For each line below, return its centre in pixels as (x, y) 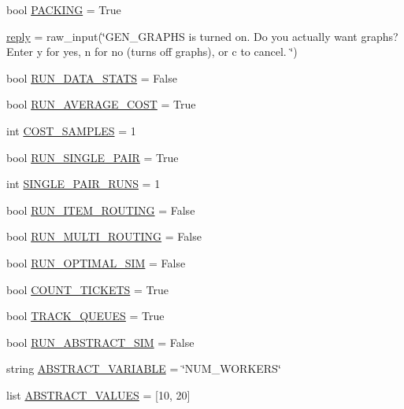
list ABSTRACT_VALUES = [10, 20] (98, 394)
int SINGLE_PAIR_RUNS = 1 (83, 184)
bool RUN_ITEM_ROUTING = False (101, 210)
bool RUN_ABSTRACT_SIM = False (100, 342)
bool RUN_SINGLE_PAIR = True (93, 157)
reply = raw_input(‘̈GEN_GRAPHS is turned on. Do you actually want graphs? (202, 36)
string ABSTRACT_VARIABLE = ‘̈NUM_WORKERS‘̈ (144, 368)
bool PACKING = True (64, 9)
